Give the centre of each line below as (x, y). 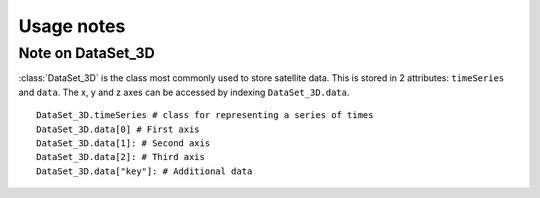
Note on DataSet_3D (86, 53)
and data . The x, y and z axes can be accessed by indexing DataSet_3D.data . (184, 92)
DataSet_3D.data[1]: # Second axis (123, 143)
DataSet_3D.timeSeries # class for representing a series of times (205, 115)
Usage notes (72, 26)
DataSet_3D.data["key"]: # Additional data (144, 171)
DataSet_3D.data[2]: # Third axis (120, 157)
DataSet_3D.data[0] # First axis (118, 129)
